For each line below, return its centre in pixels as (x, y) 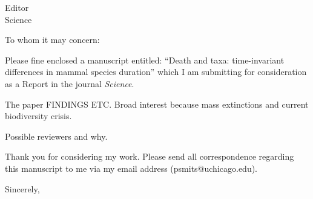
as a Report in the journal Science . (70, 83)
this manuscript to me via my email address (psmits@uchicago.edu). (131, 168)
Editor (17, 7)
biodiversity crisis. (38, 116)
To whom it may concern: (52, 40)
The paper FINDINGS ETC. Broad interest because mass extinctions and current (157, 104)
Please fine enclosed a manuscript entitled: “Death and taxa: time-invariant (145, 60)
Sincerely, (22, 188)
